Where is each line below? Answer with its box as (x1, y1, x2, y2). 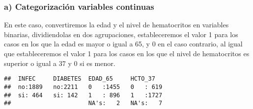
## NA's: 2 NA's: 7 (4, 100, 163, 107)
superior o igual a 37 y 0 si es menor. (4, 58, 115, 68)
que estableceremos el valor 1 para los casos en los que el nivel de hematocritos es (4, 48, 250, 58)
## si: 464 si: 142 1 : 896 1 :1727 (4, 91, 163, 99)
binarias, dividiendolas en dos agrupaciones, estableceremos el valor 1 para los (4, 29, 238, 39)
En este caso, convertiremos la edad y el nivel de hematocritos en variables (4, 20, 229, 30)
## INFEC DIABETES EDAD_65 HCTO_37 (4, 75, 155, 83)
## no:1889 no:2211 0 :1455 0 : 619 (4, 83, 163, 90)
